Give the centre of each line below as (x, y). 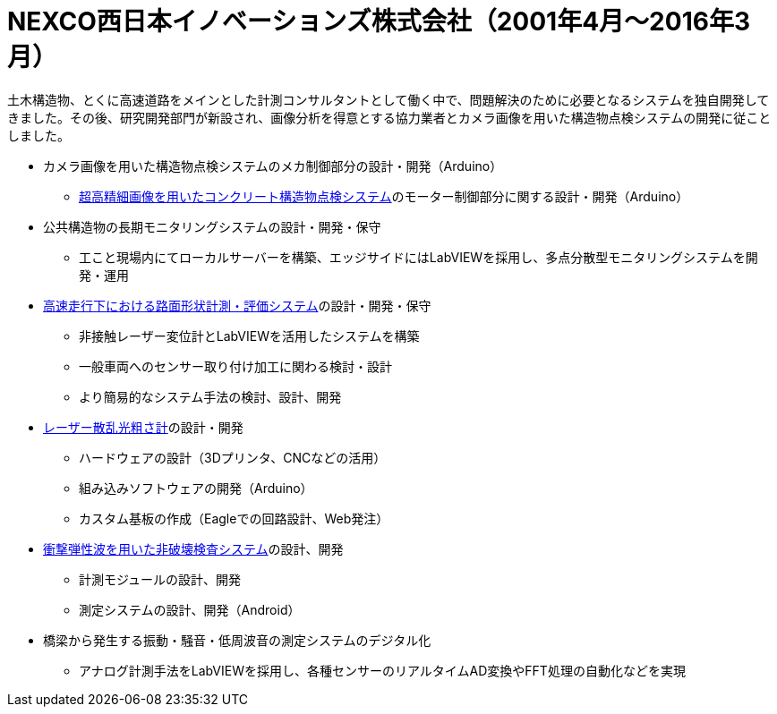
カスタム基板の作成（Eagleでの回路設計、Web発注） (234, 518)
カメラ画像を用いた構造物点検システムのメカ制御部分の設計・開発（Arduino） (273, 166)
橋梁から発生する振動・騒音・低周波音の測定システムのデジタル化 (237, 640)
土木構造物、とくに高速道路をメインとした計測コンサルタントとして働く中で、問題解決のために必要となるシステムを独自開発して (388, 99)
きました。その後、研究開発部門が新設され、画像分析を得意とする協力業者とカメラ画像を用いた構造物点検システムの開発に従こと (389, 117)
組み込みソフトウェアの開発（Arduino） (196, 488)
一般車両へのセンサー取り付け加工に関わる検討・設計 (235, 366)
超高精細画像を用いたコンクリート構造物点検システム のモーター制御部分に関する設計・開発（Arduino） (384, 196)
